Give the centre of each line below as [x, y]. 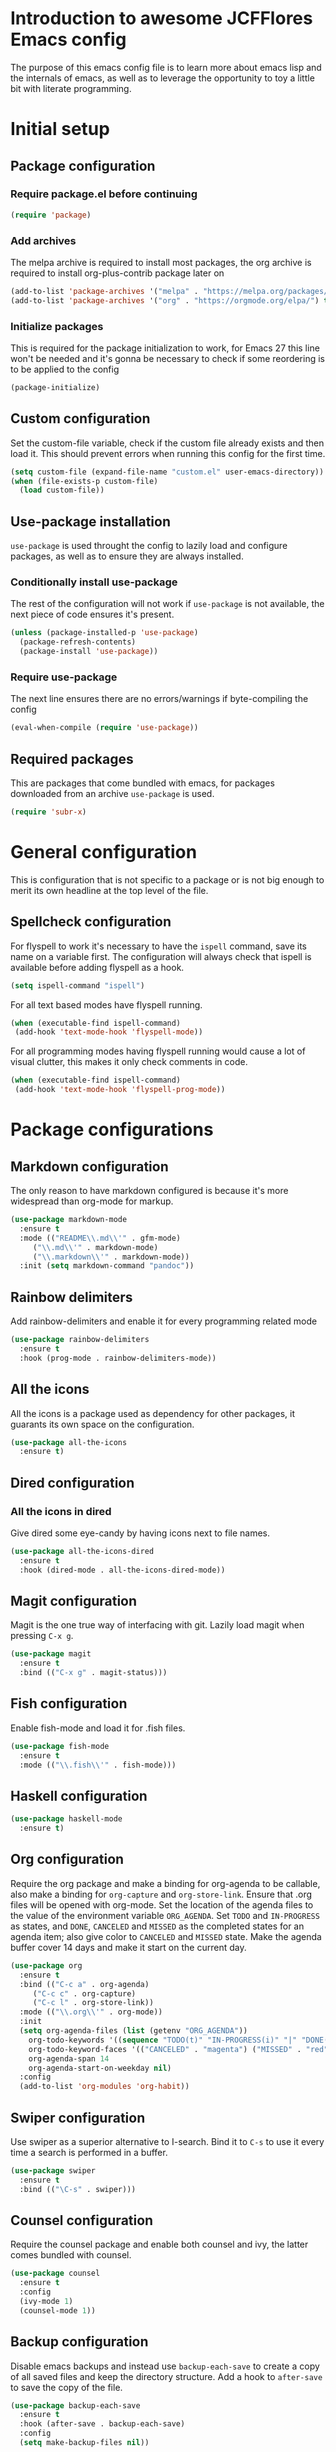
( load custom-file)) [62, 490]
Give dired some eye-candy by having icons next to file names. [140, 1533]
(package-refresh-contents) [78, 642]
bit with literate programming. [71, 88]
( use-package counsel [55, 2273]
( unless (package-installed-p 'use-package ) [104, 633]
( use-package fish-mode [60, 1746]
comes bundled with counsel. [71, 2255]
